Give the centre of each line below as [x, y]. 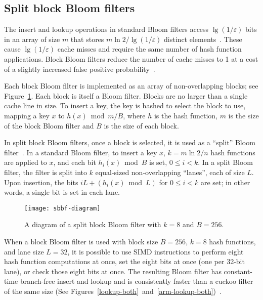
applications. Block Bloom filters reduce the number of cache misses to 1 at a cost [131, 58]
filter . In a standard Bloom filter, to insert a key [81, 152]
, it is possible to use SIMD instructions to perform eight [156, 251]
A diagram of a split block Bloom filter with [93, 224]
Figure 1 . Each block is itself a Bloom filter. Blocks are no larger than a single [126, 95]
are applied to [26, 162]
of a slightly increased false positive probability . [80, 69]
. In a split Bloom [226, 162]
